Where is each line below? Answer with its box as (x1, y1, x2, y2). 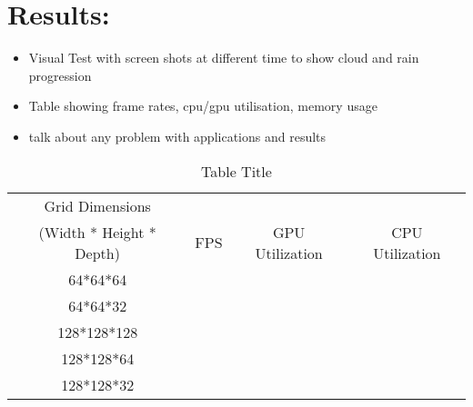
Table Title (201, 160, 272, 182)
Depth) (75, 242, 120, 263)
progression (28, 65, 92, 84)
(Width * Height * (38, 221, 156, 243)
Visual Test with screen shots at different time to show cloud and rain (28, 48, 419, 67)
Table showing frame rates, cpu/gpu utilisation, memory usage (28, 96, 377, 115)
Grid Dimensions (44, 194, 151, 216)
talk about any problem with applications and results (28, 126, 327, 145)
